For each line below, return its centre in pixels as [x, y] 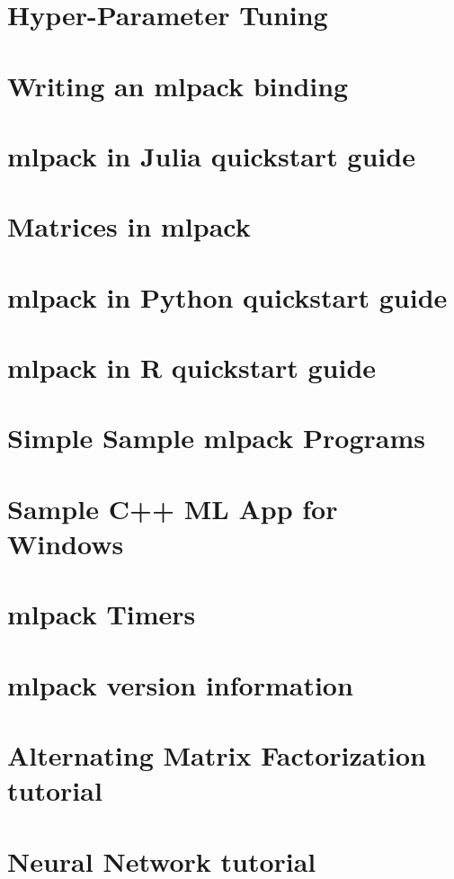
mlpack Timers [102, 614]
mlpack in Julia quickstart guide [211, 155]
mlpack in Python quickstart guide [227, 296]
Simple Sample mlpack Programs [216, 438]
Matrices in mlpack [129, 226]
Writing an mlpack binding [178, 85]
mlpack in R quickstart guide [192, 368]
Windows [66, 543]
